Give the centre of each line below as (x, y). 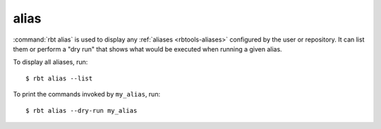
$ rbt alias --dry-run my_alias (81, 110)
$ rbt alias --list (59, 78)
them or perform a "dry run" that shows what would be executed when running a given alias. (147, 49)
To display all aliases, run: (50, 62)
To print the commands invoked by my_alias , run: (87, 94)
